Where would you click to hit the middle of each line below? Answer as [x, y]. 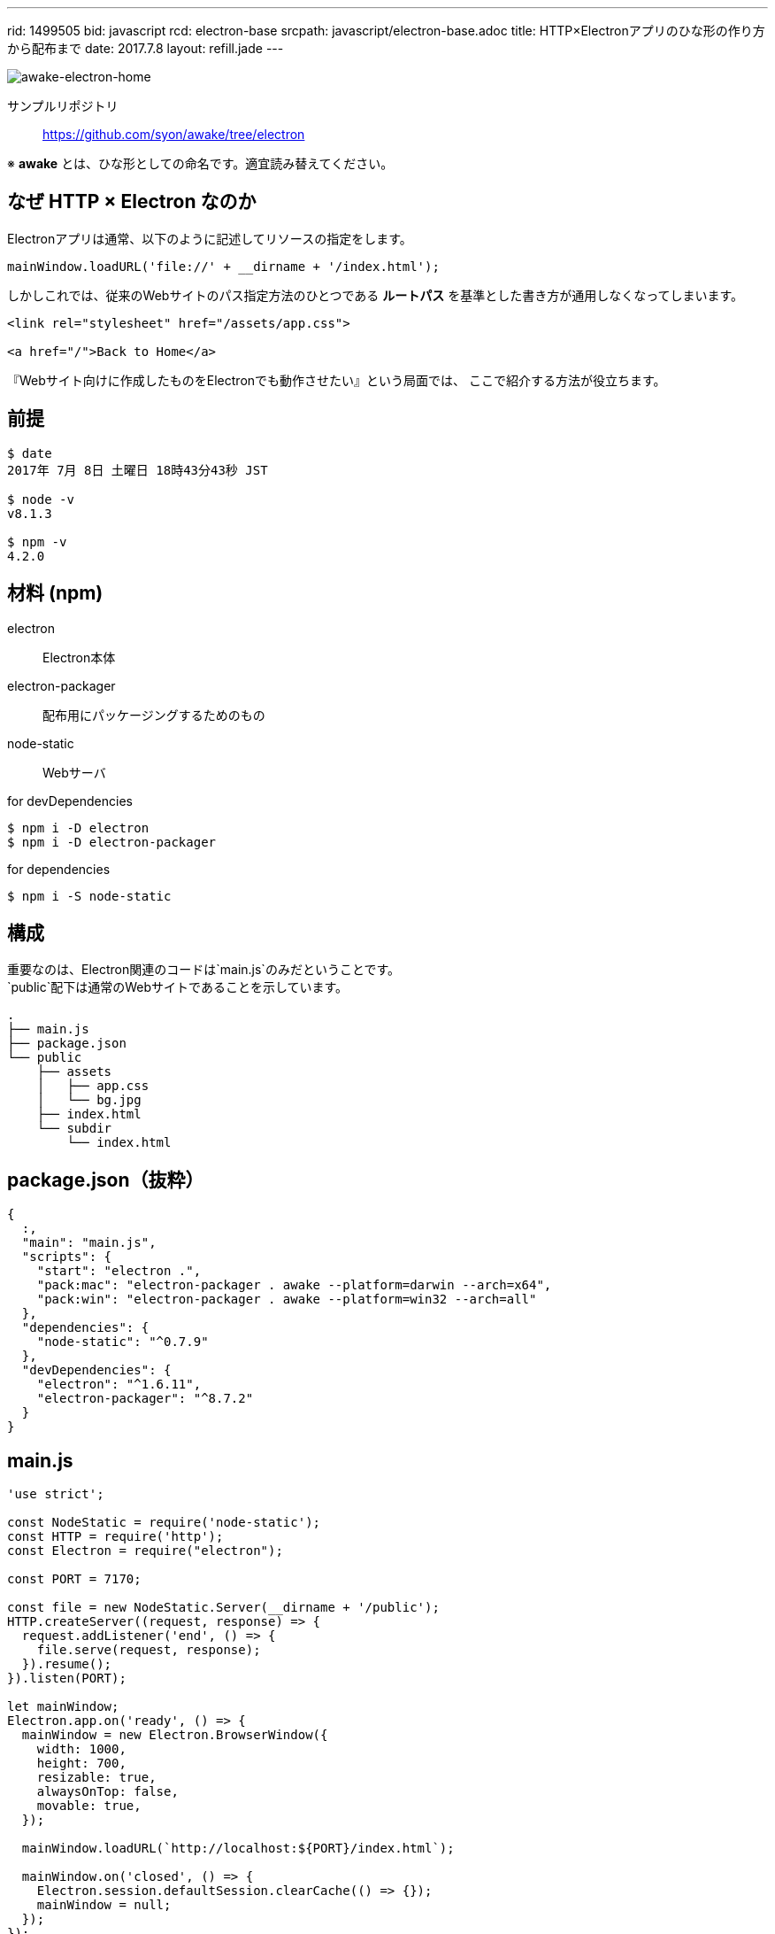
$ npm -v [37, 542]
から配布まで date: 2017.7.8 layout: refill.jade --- [146, 48]
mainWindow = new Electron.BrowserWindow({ [175, 1735]
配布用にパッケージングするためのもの [154, 715]
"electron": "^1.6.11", [119, 1385]
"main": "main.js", [89, 1243]
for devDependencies [70, 801]
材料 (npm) [55, 593]
